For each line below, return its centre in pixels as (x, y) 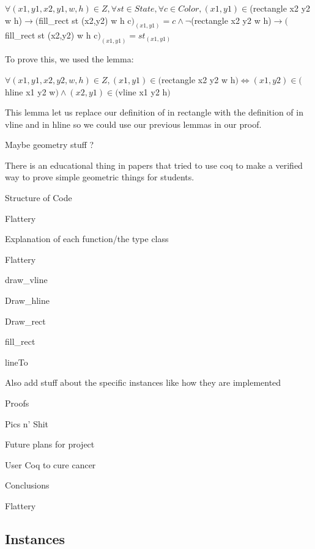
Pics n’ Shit (27, 423)
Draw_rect (25, 321)
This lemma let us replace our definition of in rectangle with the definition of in (154, 112)
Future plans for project (50, 444)
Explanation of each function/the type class (87, 239)
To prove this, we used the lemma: (69, 59)
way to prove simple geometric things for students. (100, 177)
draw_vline (26, 280)
